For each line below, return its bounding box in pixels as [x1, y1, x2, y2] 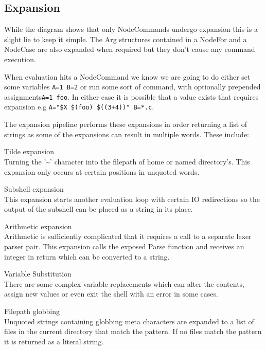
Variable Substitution [4, 268, 72, 279]
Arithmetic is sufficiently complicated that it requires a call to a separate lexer [4, 231, 252, 242]
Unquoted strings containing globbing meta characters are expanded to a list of [4, 316, 254, 326]
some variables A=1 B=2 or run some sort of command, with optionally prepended [4, 81, 261, 92]
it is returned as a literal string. [4, 336, 104, 346]
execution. [4, 53, 36, 64]
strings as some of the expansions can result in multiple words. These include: [4, 128, 249, 139]
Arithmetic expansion [4, 220, 72, 231]
